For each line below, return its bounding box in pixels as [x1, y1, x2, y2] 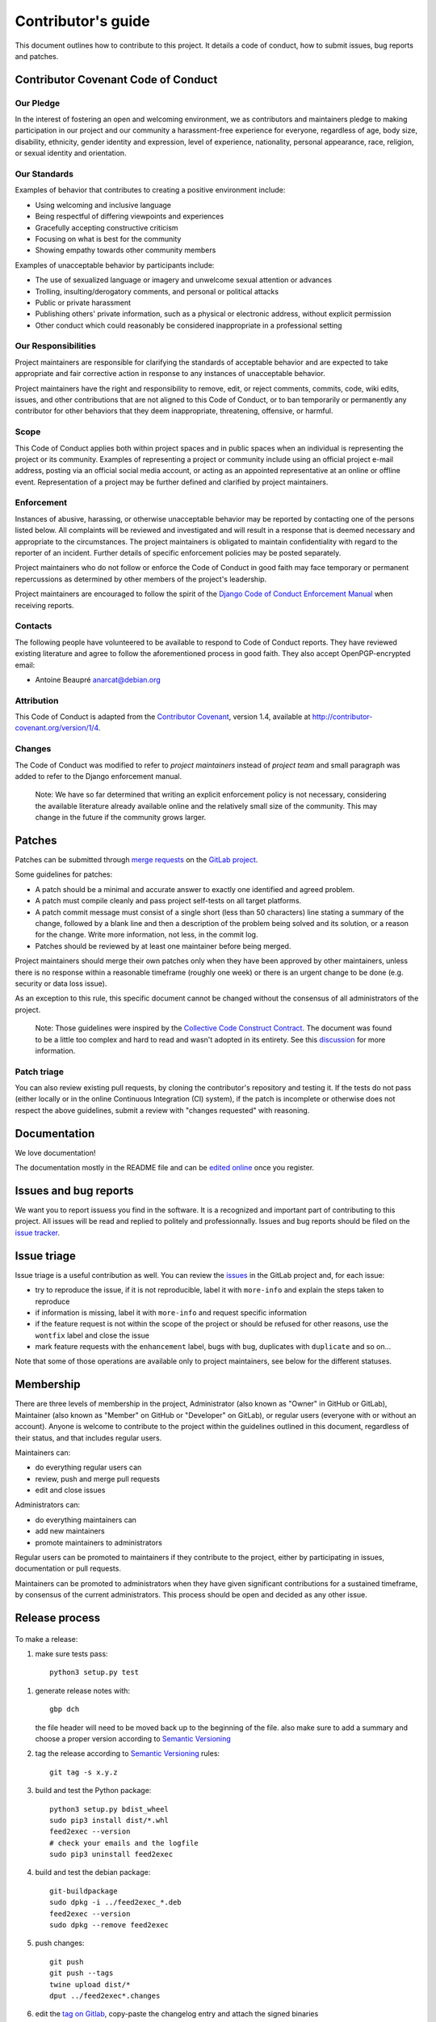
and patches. [15, 51, 59, 61]
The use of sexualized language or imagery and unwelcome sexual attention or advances [35, 275, 333, 285]
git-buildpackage [49, 1886, 118, 1896]
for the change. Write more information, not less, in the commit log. [35, 930, 258, 940]
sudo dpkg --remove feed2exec [49, 1921, 170, 1930]
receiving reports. [15, 600, 74, 610]
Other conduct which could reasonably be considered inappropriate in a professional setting [35, 320, 342, 330]
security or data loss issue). [15, 979, 107, 988]
